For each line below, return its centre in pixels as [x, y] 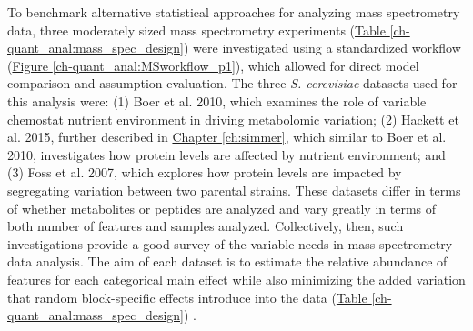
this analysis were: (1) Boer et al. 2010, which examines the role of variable [217, 100]
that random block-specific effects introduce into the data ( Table [187, 297]
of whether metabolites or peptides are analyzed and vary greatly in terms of [222, 208]
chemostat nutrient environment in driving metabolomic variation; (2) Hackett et [233, 119]
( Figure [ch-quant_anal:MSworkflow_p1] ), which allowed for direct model [213, 65]
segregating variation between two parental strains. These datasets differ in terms [234, 190]
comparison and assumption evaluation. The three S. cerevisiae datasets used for [232, 83]
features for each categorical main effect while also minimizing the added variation [236, 279]
